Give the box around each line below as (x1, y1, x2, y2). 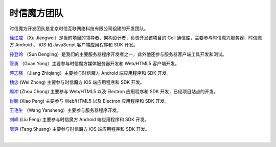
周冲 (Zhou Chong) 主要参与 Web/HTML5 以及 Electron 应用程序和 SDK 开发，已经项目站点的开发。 (9, 89, 219, 95)
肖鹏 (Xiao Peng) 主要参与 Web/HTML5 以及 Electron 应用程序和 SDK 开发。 (9, 98, 169, 104)
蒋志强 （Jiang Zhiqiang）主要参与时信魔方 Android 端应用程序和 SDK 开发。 (9, 70, 171, 76)
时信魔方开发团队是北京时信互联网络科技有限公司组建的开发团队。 (9, 25, 148, 32)
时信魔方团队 (9, 8, 64, 19)
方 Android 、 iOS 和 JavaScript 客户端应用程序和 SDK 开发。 (9, 42, 138, 48)
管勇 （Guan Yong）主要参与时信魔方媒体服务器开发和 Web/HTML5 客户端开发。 (9, 61, 180, 67)
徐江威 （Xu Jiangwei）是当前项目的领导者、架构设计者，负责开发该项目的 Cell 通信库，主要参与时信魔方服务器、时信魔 (9, 35, 262, 41)
